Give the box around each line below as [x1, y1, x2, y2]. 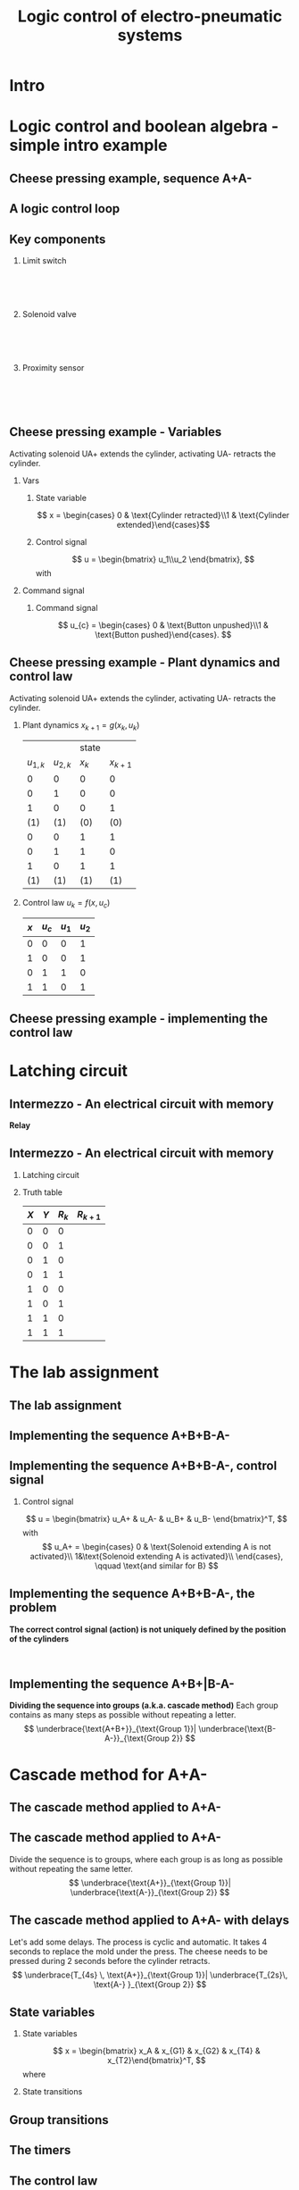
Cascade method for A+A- [9, 1764, 208, 1785]
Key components [9, 231, 106, 247]
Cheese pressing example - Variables [9, 424, 222, 439]
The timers [9, 2143, 71, 2158]
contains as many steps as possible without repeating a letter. [9, 1709, 237, 1720]
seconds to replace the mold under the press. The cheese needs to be [9, 1945, 269, 1957]
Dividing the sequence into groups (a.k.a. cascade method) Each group [9, 1700, 278, 1711]
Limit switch [21, 255, 67, 265]
